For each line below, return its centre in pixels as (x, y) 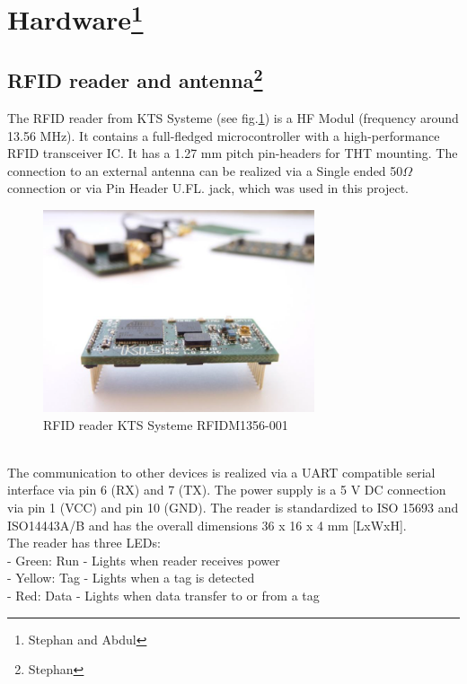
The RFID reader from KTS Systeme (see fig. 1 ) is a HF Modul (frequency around (233, 117)
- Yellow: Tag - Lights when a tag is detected (131, 578)
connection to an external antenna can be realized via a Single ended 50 (205, 170)
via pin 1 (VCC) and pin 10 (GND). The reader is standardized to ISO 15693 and (233, 507)
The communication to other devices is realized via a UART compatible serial (221, 472)
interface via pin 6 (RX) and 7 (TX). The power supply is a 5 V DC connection (227, 490)
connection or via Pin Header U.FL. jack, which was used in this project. (208, 188)
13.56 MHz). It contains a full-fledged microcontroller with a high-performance (224, 135)
